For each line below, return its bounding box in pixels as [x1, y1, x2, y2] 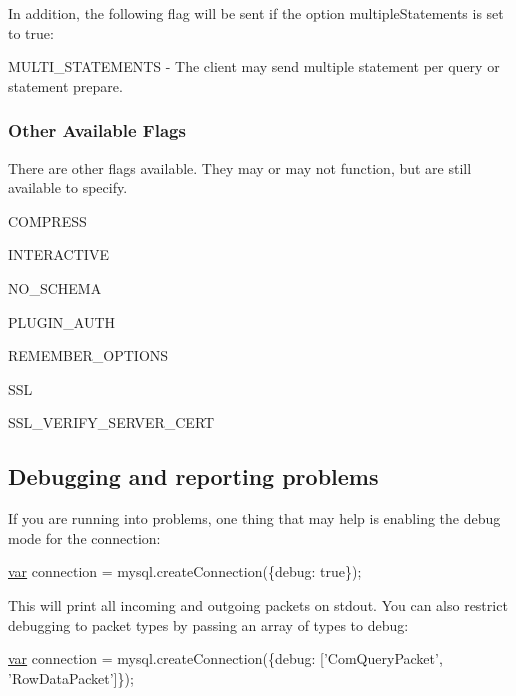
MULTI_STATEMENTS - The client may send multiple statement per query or [8, 56, 500, 77]
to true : [8, 22, 54, 43]
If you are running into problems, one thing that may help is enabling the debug [8, 508, 501, 529]
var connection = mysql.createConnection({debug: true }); [8, 561, 362, 582]
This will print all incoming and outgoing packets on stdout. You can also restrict [8, 594, 508, 615]
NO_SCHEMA [8, 277, 102, 298]
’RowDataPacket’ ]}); [8, 667, 134, 688]
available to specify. [8, 177, 128, 198]
